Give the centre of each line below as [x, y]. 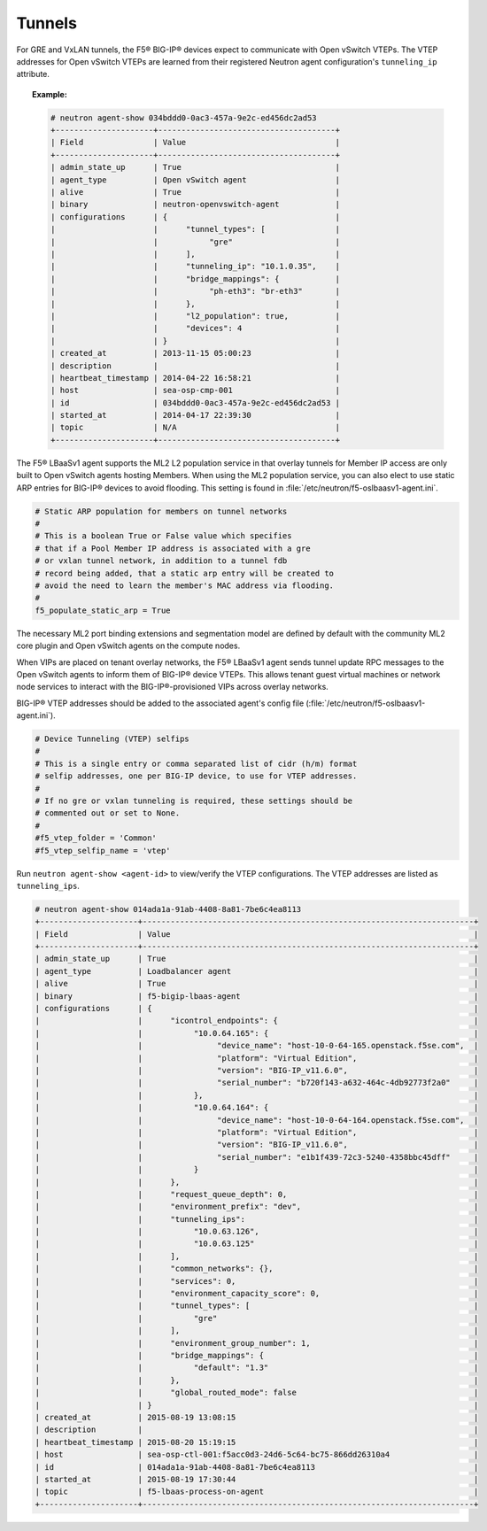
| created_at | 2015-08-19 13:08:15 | [257, 1417]
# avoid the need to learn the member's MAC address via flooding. [185, 585]
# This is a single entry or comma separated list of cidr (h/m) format [196, 763]
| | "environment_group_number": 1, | [257, 1343]
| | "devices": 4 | [195, 329]
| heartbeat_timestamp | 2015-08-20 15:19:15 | [257, 1442]
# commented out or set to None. [108, 813]
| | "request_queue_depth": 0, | [257, 1194]
